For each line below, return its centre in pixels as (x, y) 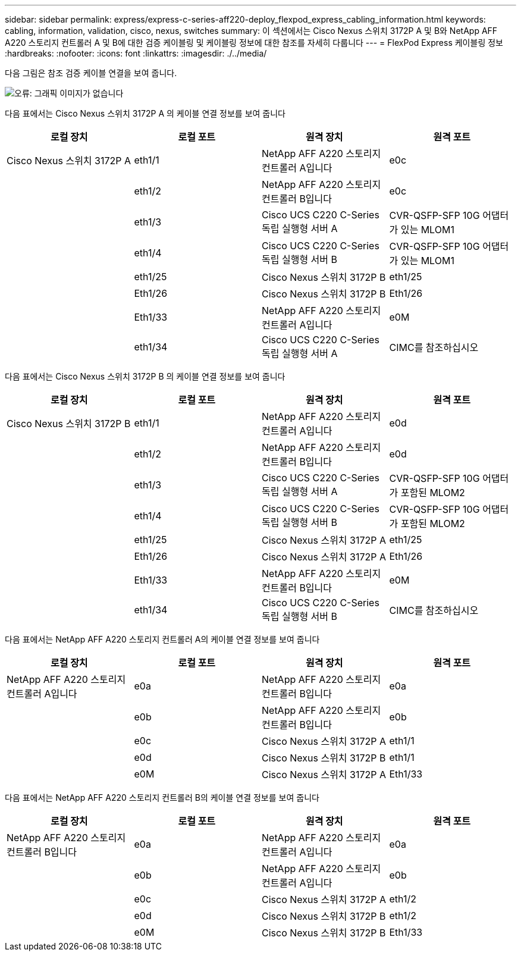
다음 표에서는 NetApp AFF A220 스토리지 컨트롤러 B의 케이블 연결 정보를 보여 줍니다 (162, 797)
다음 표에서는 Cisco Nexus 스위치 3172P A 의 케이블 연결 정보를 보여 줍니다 (145, 113)
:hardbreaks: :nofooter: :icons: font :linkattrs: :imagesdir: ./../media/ (136, 53)
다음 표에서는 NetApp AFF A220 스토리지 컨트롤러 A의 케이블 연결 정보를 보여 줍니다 (162, 639)
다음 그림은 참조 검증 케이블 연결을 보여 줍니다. (91, 73)
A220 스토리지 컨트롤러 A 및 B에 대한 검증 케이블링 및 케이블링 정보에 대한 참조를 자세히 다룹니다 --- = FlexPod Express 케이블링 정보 (254, 43)
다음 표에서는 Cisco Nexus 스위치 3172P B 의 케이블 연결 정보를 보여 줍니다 (145, 376)
